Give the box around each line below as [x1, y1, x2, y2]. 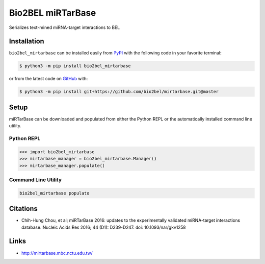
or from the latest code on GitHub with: [9, 76, 88, 82]
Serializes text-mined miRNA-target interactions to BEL [9, 24, 120, 30]
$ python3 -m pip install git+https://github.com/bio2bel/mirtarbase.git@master [19, 89, 219, 95]
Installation [9, 37, 44, 46]
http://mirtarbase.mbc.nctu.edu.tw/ [21, 250, 93, 256]
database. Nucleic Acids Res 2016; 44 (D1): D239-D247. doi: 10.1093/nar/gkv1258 [21, 224, 186, 230]
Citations [9, 205, 38, 213]
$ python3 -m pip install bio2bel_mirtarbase [19, 63, 131, 69]
